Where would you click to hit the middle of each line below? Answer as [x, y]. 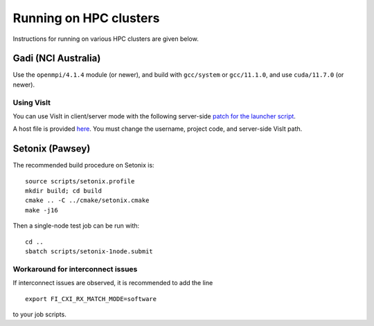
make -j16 [42, 210]
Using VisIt [32, 102]
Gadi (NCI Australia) [57, 58]
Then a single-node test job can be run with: [76, 226]
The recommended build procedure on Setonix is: [84, 165]
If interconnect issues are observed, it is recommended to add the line [113, 283]
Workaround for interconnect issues [75, 269]
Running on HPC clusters [86, 18]
